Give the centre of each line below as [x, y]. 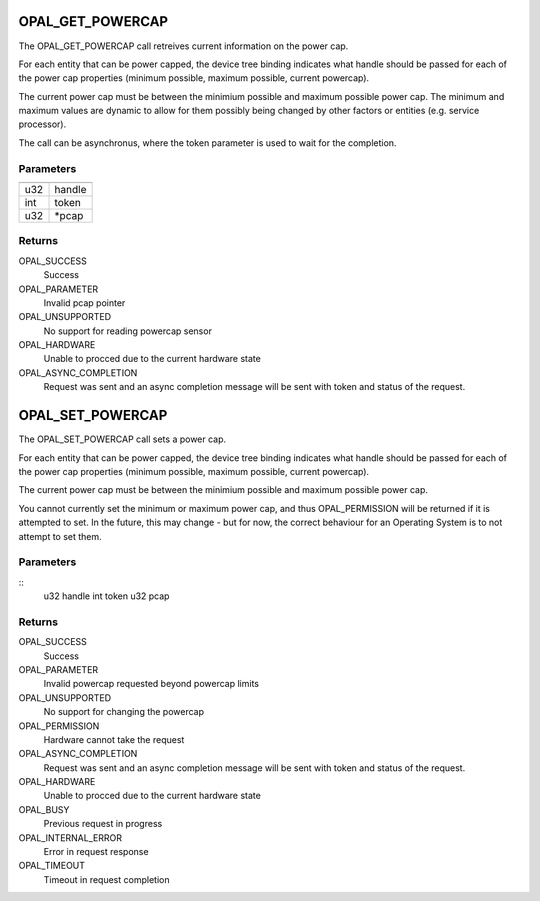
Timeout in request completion [106, 879]
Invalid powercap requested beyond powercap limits [151, 684]
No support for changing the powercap [124, 712]
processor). [42, 124]
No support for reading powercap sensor [127, 331]
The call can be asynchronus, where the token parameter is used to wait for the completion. [207, 142]
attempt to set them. [60, 536]
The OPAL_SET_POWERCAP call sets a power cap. [122, 439]
